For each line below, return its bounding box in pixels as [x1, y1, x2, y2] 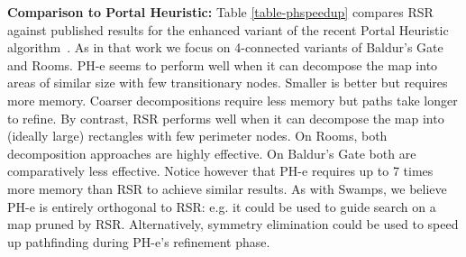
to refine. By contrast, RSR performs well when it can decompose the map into [7, 108, 444, 127]
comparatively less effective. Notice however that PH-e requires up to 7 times [7, 161, 434, 180]
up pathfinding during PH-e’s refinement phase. [7, 232, 270, 251]
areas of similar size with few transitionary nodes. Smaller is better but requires [7, 73, 448, 92]
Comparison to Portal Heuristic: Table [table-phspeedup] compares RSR [7, 3, 434, 21]
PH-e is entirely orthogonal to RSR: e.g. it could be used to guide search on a [7, 197, 436, 216]
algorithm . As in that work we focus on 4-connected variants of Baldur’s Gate [7, 38, 443, 57]
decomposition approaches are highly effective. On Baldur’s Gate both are [7, 143, 416, 162]
